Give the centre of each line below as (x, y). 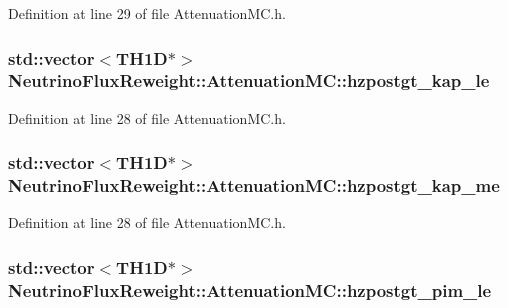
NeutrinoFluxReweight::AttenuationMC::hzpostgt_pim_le (250, 289)
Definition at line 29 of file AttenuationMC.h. (147, 13)
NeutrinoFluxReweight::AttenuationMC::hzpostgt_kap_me (254, 185)
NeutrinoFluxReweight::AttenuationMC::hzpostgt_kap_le (249, 80)
